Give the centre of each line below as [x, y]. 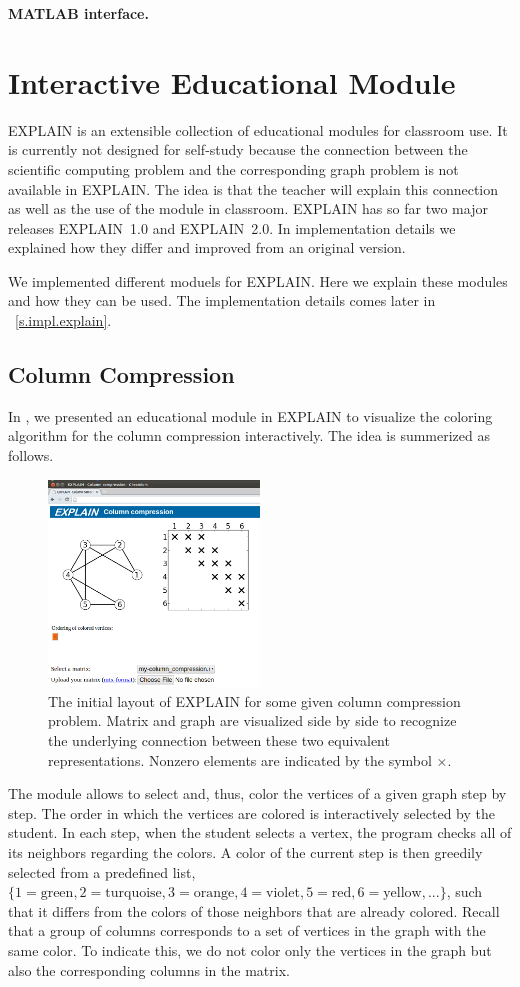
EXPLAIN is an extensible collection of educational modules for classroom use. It [258, 129]
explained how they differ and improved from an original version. [207, 247]
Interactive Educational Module [232, 81]
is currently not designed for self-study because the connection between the [238, 149]
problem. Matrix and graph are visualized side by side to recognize [252, 720]
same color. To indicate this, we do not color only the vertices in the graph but [250, 949]
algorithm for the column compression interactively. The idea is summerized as [249, 435]
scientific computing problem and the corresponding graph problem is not [233, 168]
